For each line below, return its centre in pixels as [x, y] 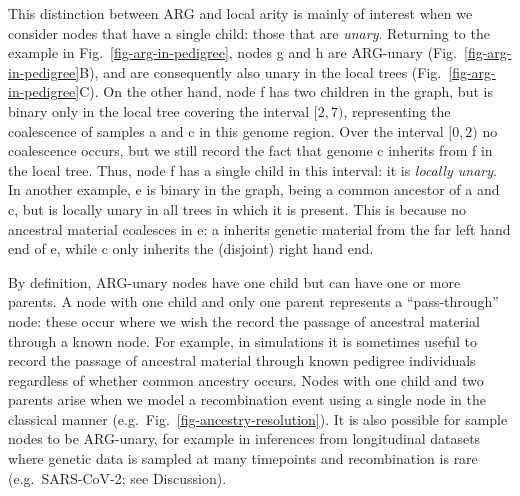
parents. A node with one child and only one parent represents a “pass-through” [253, 301]
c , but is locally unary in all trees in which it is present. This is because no [237, 208]
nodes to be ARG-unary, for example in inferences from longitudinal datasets [244, 438]
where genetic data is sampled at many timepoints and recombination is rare [243, 458]
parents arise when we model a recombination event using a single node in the [247, 399]
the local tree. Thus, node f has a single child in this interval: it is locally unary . [252, 169]
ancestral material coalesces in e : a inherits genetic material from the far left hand [259, 228]
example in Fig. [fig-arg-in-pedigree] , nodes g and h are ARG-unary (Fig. [233, 52]
